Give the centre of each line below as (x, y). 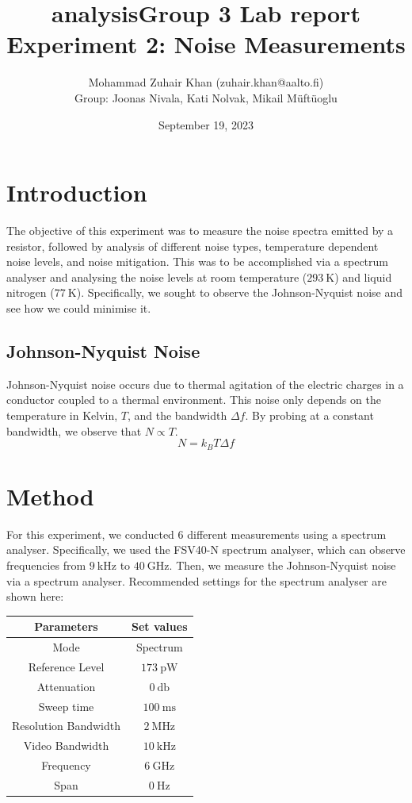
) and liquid (363, 277)
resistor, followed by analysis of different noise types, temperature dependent (193, 246)
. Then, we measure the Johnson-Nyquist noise (282, 565)
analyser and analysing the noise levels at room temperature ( (157, 277)
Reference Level (66, 666)
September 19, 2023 (206, 124)
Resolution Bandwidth (66, 726)
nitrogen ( (31, 292)
